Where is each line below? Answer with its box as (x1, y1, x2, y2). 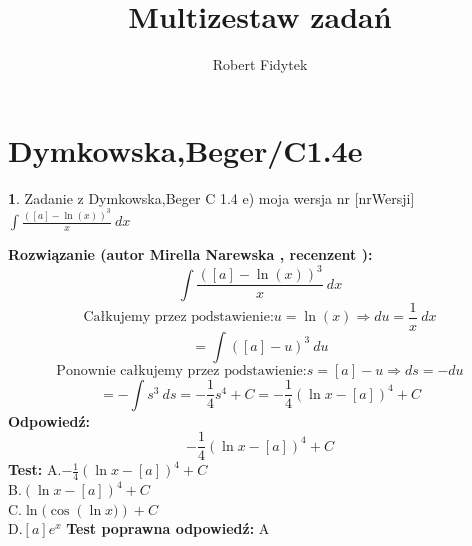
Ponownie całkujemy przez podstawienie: (56, 363, 307, 378)
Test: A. (8, 459, 62, 480)
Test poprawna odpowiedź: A (66, 518, 270, 539)
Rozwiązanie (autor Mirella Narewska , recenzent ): (8, 244, 373, 265)
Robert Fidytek (212, 54, 308, 75)
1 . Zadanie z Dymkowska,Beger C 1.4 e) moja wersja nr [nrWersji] (8, 187, 415, 208)
